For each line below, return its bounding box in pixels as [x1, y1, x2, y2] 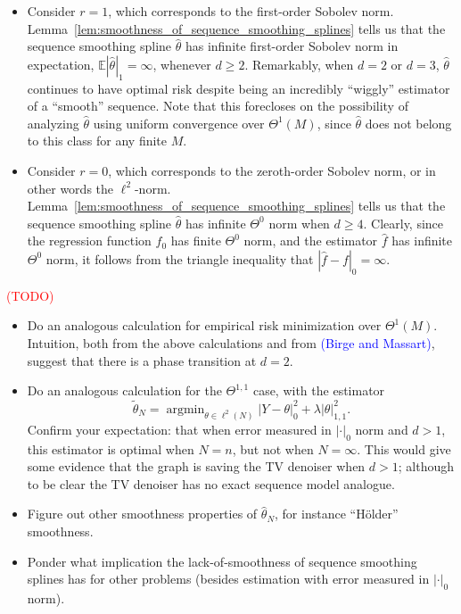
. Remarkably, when [244, 54, 354, 73]
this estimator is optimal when [27, 439, 194, 458]
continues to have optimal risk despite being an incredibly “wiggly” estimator [27, 79, 450, 97]
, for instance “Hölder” [275, 504, 399, 523]
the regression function [27, 231, 152, 250]
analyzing [27, 113, 79, 132]
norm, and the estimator [243, 231, 378, 250]
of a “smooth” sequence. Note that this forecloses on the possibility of [27, 96, 408, 115]
